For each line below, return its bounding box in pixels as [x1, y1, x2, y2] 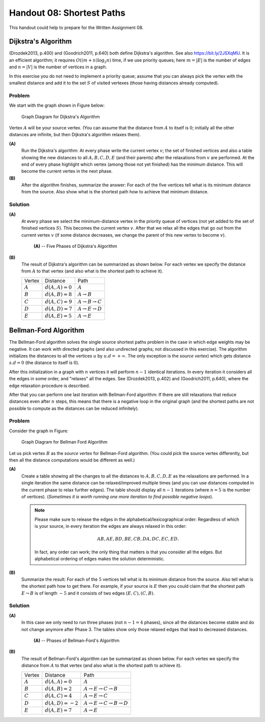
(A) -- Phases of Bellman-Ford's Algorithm [33, 637, 120, 643]
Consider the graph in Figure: [9, 428, 69, 434]
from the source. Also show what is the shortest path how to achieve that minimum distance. [21, 189, 209, 195]
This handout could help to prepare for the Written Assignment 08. [9, 25, 144, 30]
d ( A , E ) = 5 [45, 313, 72, 319]
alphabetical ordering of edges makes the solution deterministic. [34, 556, 165, 562]
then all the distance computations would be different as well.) [9, 457, 135, 463]
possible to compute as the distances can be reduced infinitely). [9, 405, 139, 411]
